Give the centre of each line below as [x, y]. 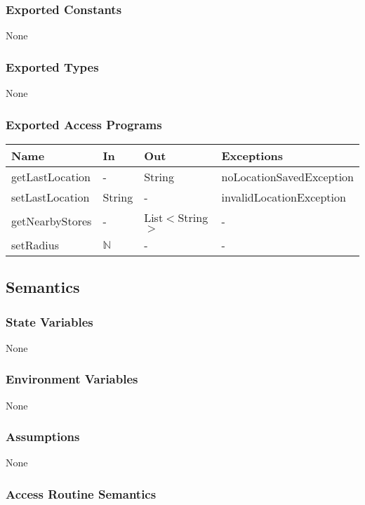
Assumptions [43, 437]
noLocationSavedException [287, 176]
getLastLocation [51, 176]
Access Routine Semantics [81, 493]
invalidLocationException [284, 197]
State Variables [49, 321]
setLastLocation [51, 197]
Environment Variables [72, 379]
